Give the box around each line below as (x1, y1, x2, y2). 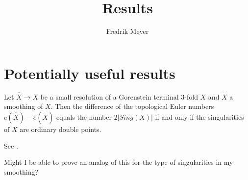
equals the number (56, 112, 112, 122)
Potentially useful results (4, 63, 175, 83)
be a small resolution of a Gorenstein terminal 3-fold (40, 91, 198, 102)
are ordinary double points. (20, 124, 101, 134)
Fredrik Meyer (106, 26, 149, 36)
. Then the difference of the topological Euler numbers (50, 101, 214, 111)
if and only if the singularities (155, 112, 244, 122)
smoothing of (4, 101, 43, 111)
